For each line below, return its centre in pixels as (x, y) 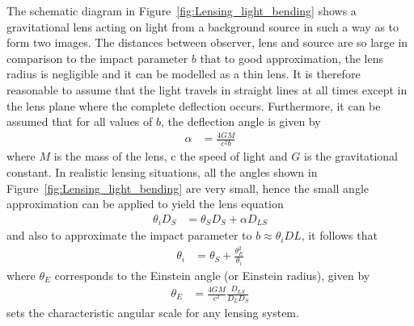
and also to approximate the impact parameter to (129, 235)
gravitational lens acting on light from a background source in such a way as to (203, 26)
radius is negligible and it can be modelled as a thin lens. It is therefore (184, 74)
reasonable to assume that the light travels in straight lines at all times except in (207, 89)
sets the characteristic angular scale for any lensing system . (153, 313)
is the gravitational (351, 156)
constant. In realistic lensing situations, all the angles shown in (162, 172)
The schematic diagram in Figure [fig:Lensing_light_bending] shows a (182, 10)
